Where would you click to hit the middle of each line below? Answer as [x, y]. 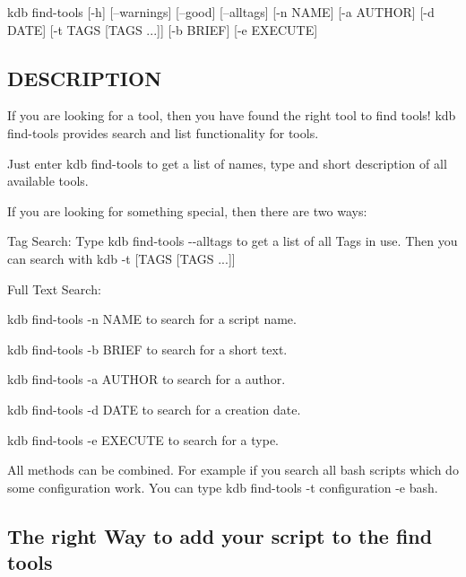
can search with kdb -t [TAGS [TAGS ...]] [121, 258]
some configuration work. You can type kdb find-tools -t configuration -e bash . [223, 487]
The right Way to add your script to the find [220, 535]
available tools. [48, 181]
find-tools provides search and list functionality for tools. [163, 132]
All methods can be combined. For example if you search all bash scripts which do [233, 470]
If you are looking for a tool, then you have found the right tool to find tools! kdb [232, 115]
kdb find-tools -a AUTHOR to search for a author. [147, 379]
